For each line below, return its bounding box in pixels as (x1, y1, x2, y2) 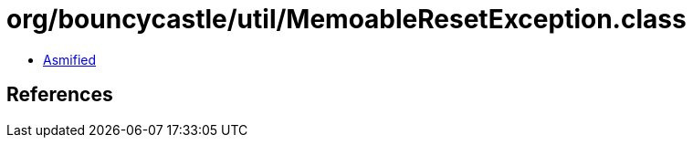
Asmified (43, 51, 97, 67)
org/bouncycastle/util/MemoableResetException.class (6, 4, 687, 35)
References (6, 83, 113, 107)
